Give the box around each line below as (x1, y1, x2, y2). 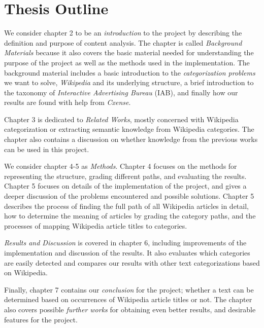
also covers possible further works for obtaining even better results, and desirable (4, 304, 256, 314)
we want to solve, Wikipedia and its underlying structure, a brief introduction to (4, 77, 254, 88)
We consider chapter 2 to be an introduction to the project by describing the (4, 27, 242, 38)
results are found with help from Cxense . (4, 97, 131, 107)
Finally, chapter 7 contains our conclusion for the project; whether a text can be (4, 284, 254, 295)
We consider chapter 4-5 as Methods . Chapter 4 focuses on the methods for (4, 161, 237, 171)
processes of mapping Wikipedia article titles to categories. (4, 220, 187, 231)
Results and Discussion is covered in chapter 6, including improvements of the (4, 237, 247, 248)
